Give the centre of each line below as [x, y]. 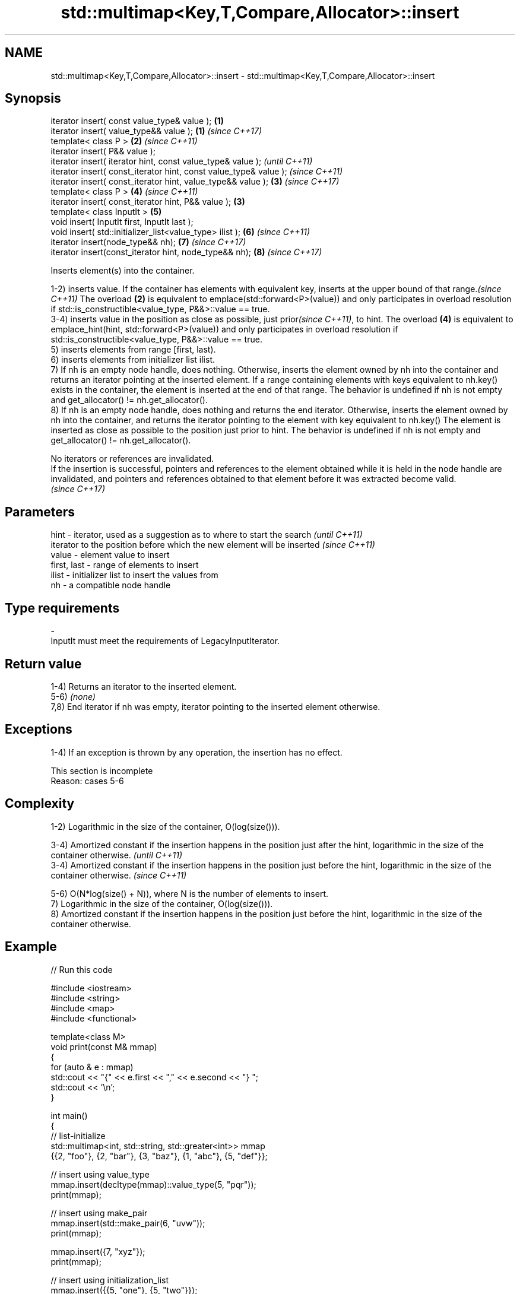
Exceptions [39, 730]
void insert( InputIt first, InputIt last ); [122, 222]
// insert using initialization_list [110, 1280]
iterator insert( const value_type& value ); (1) [137, 121]
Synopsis [33, 99]
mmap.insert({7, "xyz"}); [98, 1251]
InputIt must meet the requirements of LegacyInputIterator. [165, 641]
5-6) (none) [73, 696]
